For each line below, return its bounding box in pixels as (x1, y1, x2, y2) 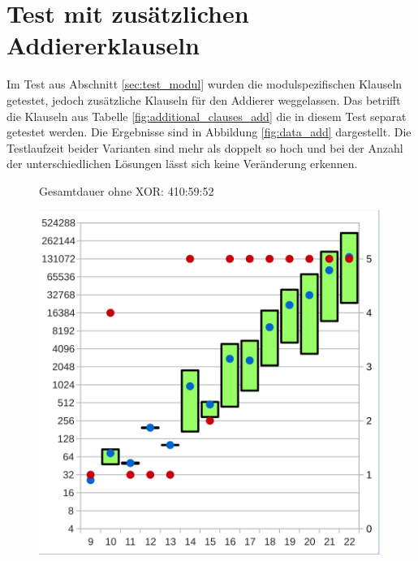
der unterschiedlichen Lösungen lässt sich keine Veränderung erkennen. (6, 155, 358, 172)
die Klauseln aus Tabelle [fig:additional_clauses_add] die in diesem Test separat (6, 107, 407, 124)
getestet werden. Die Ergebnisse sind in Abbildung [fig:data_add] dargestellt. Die (6, 123, 412, 140)
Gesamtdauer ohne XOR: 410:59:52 (39, 182, 214, 199)
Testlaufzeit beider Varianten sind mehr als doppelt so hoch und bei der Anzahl (6, 139, 403, 156)
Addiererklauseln (6, 28, 200, 62)
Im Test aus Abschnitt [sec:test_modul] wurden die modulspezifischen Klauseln (6, 76, 403, 93)
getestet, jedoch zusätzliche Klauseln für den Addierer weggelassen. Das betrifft (6, 91, 401, 108)
